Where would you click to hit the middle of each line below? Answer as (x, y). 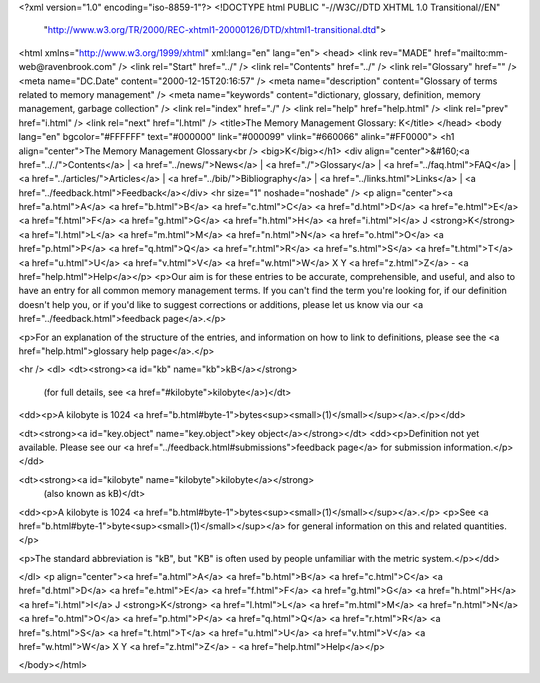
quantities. (485, 526)
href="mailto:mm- (471, 52)
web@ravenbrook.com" (67, 67)
